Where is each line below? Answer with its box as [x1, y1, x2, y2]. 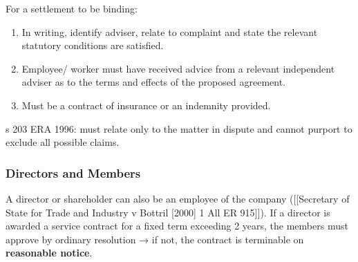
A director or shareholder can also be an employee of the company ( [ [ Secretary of [6, 191, 350, 205]
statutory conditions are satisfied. [21, 38, 164, 53]
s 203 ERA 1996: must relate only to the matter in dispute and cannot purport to [6, 121, 352, 135]
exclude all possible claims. [6, 135, 120, 149]
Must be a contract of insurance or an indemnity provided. [21, 97, 271, 112]
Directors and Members [6, 164, 141, 181]
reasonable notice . [6, 245, 93, 260]
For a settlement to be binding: [6, 1, 138, 15]
